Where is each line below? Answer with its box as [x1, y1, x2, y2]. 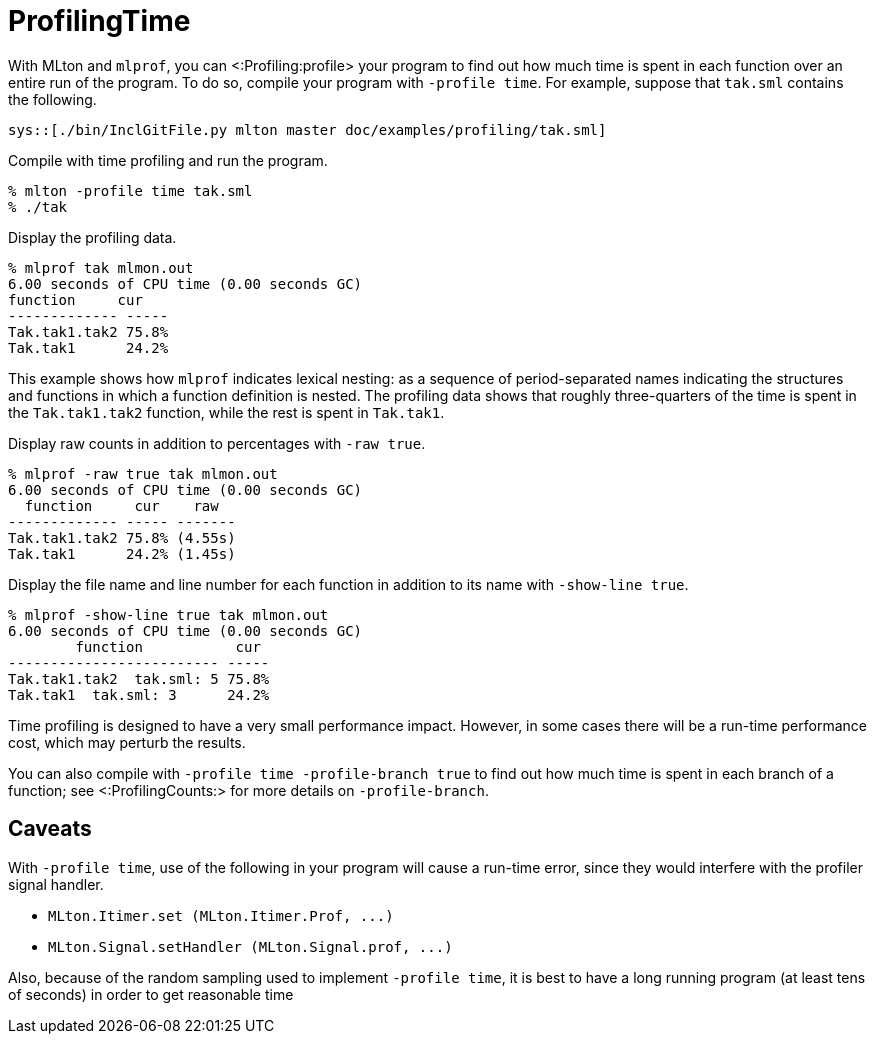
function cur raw [24, 497, 219, 514]
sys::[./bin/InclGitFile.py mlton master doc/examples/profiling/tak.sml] [8, 121, 607, 138]
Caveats [8, 816, 92, 842]
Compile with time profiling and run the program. [8, 151, 328, 169]
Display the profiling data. [8, 228, 177, 246]
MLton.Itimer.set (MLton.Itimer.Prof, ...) [48, 907, 394, 924]
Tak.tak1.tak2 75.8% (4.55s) [8, 529, 236, 546]
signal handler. [8, 875, 104, 893]
